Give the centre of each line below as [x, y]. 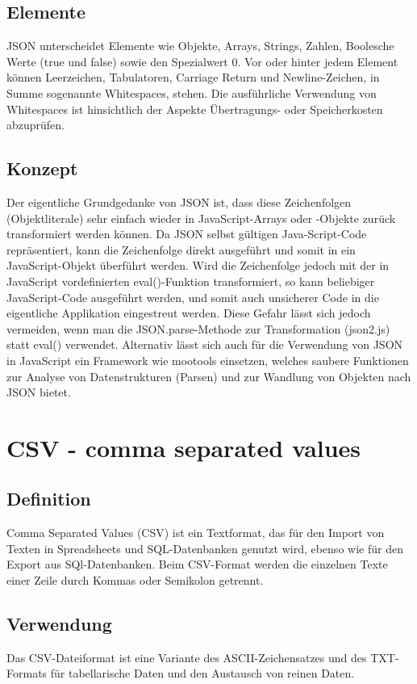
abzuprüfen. [36, 125]
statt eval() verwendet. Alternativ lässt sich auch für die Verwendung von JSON [205, 344]
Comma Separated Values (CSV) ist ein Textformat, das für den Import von [196, 533]
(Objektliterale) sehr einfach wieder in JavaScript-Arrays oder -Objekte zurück [201, 218]
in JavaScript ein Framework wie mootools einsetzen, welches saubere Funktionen [208, 360]
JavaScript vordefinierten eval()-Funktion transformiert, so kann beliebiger [191, 281]
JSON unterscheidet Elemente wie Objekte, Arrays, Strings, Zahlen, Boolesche [200, 46]
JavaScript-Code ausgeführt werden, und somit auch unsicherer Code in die [193, 297]
